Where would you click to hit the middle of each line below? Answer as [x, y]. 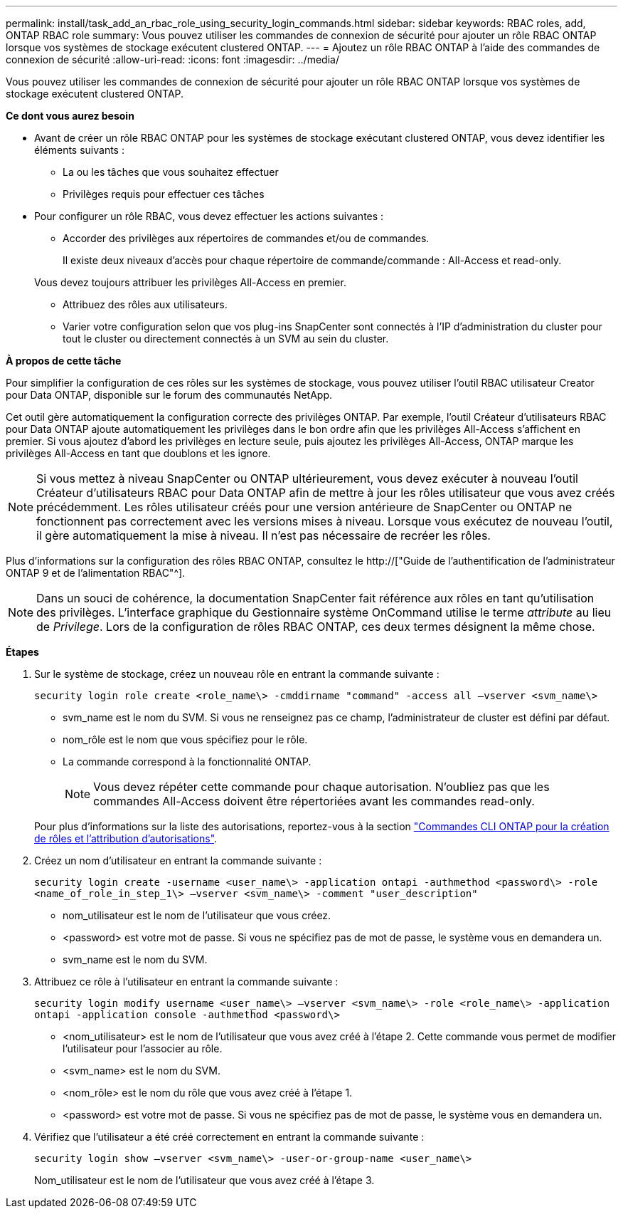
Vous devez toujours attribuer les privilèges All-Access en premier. [190, 282]
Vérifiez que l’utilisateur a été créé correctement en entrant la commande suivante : [229, 1137]
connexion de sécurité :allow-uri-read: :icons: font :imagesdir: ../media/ [172, 59]
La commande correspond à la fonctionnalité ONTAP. [187, 762]
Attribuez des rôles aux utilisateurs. [145, 304]
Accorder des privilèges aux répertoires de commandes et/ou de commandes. [246, 238]
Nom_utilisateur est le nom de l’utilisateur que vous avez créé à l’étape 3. [204, 1180]
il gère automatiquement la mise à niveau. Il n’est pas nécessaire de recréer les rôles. [263, 535]
